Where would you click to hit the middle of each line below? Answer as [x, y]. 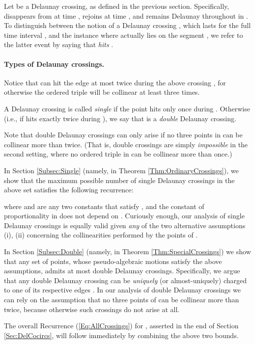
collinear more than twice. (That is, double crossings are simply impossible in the [126, 144]
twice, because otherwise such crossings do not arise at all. [92, 309]
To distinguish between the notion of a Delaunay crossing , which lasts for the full [127, 25]
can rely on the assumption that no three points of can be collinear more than [122, 300]
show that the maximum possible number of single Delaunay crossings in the [119, 180]
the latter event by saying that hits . [59, 44]
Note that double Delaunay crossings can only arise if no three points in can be [123, 135]
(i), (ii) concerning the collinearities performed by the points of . [101, 235]
